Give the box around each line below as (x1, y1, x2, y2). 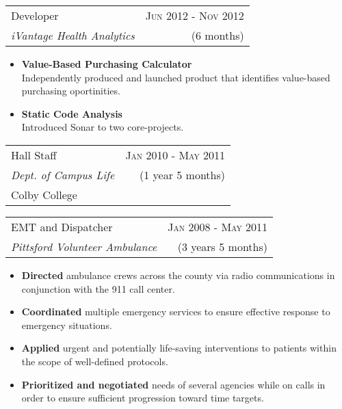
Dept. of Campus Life (11, 166, 115, 183)
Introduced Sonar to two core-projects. (21, 120, 184, 134)
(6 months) (191, 27, 244, 43)
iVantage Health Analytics (11, 27, 135, 43)
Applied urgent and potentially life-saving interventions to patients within (21, 341, 337, 355)
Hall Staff (11, 146, 57, 163)
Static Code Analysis (21, 106, 122, 120)
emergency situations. (21, 317, 112, 332)
